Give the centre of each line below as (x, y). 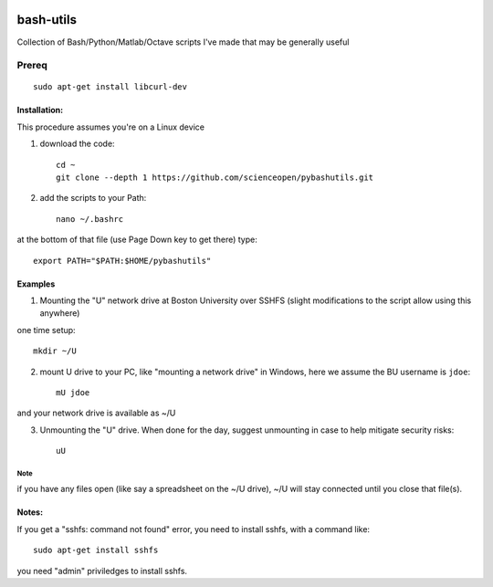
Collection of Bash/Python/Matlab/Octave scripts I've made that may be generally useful (183, 42)
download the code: (77, 144)
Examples (36, 284)
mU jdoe (73, 392)
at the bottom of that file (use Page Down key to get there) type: (137, 240)
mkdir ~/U (55, 351)
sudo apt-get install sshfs (96, 550)
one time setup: (47, 330)
